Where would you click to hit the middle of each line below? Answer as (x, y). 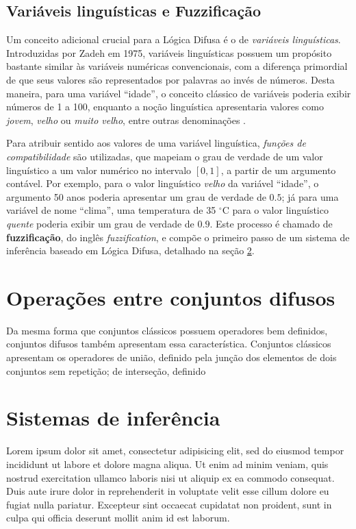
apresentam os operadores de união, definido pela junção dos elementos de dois (171, 357)
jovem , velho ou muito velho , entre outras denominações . (126, 120)
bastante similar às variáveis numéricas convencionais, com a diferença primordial (177, 66)
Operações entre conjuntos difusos (171, 297)
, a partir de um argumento (278, 170)
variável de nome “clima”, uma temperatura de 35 (111, 210)
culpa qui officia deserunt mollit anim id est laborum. (118, 518)
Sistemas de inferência (113, 418)
